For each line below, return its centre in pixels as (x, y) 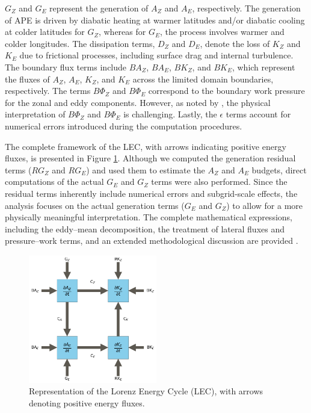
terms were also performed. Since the (219, 182)
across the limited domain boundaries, (203, 79)
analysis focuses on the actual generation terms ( (95, 205)
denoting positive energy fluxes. (87, 403)
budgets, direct (279, 169)
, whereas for (122, 32)
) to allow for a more (264, 205)
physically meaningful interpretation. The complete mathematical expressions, (149, 217)
